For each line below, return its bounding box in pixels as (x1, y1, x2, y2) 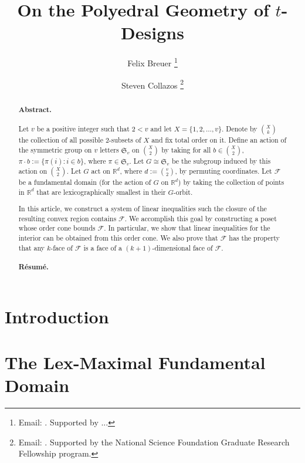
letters (100, 144, 119, 154)
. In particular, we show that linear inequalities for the (104, 223, 270, 233)
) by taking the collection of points (178, 177, 284, 187)
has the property (229, 233, 280, 243)
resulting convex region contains (18, 213, 117, 223)
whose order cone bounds (18, 223, 96, 233)
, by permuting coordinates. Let (175, 165, 272, 175)
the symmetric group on (18, 144, 92, 154)
